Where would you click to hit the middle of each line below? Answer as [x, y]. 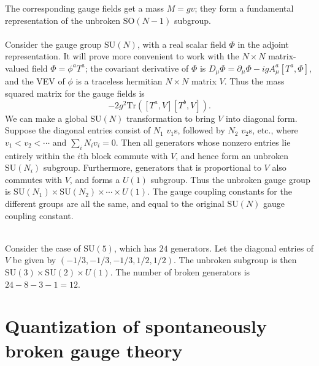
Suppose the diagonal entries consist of [78, 130]
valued [17, 68]
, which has [135, 248]
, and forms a [95, 179]
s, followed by [199, 130]
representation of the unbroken [63, 20]
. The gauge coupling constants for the [220, 191]
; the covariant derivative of [137, 68]
